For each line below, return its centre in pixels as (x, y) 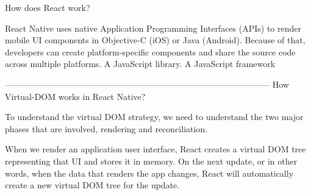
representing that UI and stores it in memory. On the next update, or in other (151, 161)
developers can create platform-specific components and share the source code (150, 51)
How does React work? (48, 7)
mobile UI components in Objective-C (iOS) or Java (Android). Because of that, (155, 40)
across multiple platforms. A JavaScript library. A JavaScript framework (140, 64)
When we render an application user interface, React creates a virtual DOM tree (155, 149)
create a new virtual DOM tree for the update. (92, 185)
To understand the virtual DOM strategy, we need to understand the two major (154, 117)
